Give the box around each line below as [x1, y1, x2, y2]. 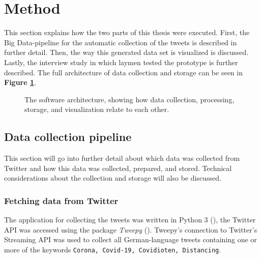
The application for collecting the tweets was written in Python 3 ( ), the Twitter [4, 214, 256, 225]
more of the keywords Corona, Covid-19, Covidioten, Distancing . [4, 244, 221, 254]
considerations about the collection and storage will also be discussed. [4, 173, 221, 183]
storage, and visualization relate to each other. [24, 104, 169, 114]
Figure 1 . [4, 77, 36, 88]
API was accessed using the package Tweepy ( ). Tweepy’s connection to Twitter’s [4, 224, 257, 235]
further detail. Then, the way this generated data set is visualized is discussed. [4, 47, 249, 58]
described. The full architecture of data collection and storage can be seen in [4, 67, 243, 77]
